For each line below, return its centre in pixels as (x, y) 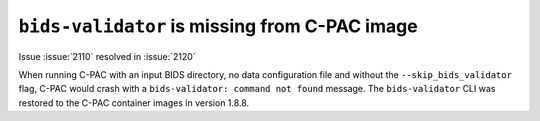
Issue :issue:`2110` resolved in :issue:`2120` (107, 56)
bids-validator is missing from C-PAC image (218, 26)
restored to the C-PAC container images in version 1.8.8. (134, 102)
